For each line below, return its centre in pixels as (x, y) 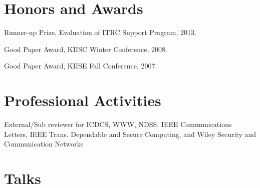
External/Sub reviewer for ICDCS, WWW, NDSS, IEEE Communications (118, 124)
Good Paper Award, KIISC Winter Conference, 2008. (86, 49)
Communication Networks (44, 144)
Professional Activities (83, 100)
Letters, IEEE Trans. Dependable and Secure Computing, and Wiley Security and (130, 134)
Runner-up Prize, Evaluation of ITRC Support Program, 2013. (100, 32)
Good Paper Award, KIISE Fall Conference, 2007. (81, 66)
